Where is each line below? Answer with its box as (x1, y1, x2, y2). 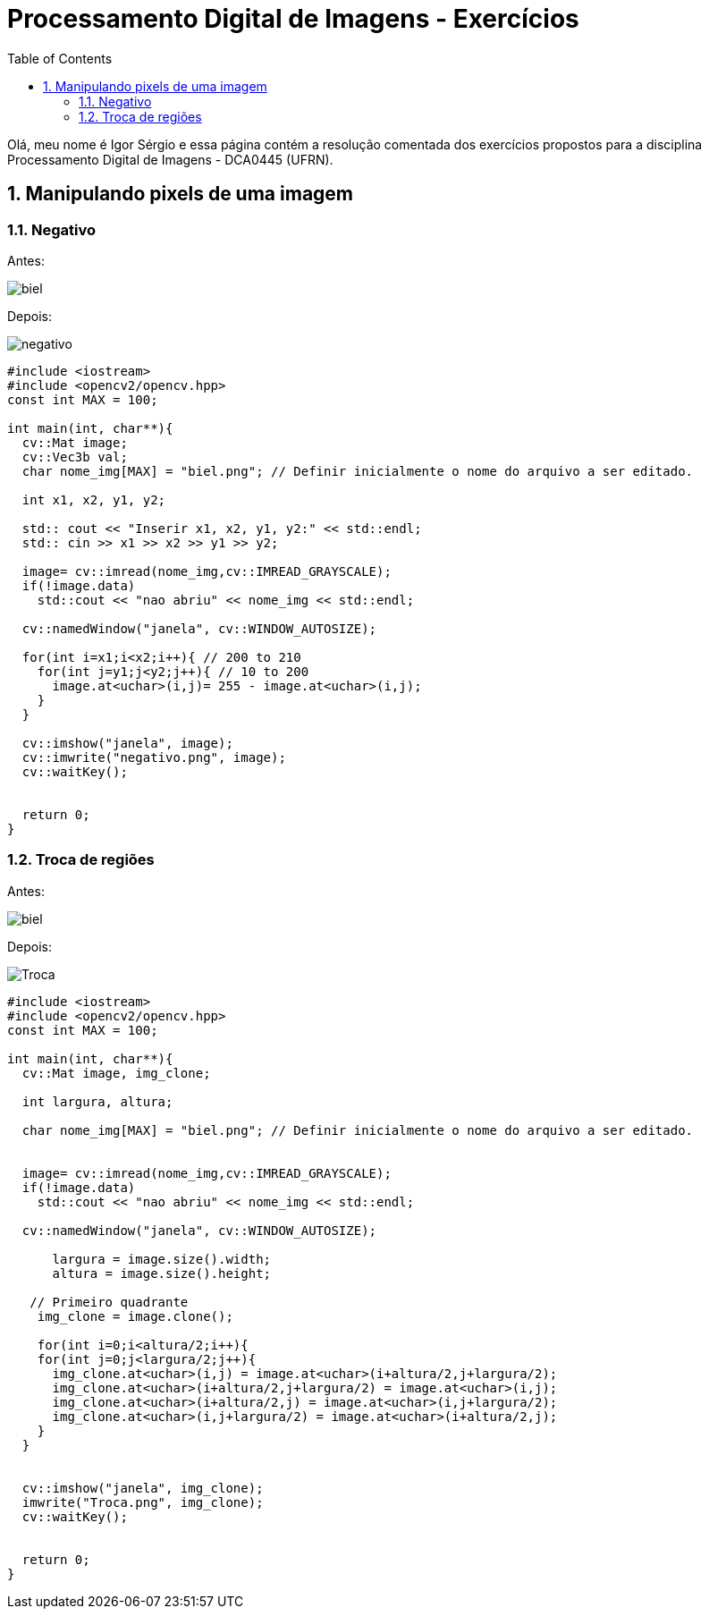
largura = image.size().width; (52, 1251, 272, 1266)
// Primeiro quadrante (30, 1294, 189, 1309)
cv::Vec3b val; (21, 449, 128, 464)
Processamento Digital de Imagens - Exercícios (7, 4, 579, 34)
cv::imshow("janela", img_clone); (21, 1480, 264, 1495)
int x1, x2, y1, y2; (21, 492, 166, 507)
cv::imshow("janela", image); (21, 735, 233, 750)
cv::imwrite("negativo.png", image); (21, 749, 286, 765)
